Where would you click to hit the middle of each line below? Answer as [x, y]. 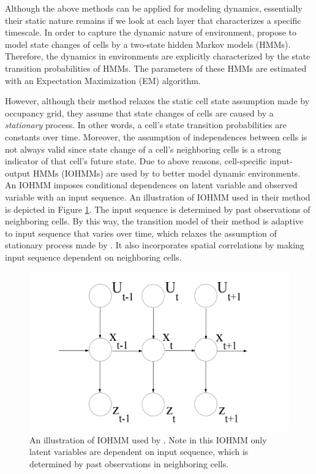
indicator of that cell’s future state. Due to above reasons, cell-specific [136, 161]
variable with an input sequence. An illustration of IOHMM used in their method [158, 197]
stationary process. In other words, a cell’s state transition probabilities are [146, 125]
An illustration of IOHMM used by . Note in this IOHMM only [148, 439]
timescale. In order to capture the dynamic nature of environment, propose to [151, 32]
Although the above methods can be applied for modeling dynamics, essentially [154, 8]
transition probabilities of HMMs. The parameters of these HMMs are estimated [156, 68]
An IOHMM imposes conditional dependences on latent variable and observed [151, 185]
